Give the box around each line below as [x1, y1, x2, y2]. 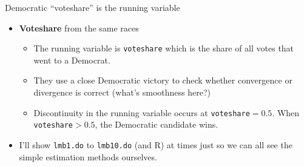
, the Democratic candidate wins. [95, 118, 218, 131]
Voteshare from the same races [19, 21, 139, 34]
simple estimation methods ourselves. [19, 150, 157, 163]
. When [272, 106, 300, 119]
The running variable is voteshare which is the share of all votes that [33, 42, 294, 54]
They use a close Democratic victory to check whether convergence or [33, 74, 292, 87]
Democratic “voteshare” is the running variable [5, 1, 180, 13]
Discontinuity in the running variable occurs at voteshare [33, 106, 250, 119]
